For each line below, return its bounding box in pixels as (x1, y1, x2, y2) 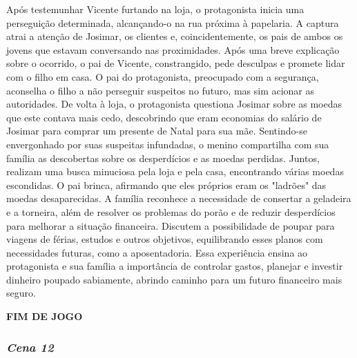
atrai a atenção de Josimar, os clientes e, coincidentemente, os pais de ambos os (6, 29, 343, 43)
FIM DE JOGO (6, 309, 83, 324)
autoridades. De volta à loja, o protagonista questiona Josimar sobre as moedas (6, 97, 342, 111)
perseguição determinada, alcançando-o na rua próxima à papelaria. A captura (6, 15, 339, 30)
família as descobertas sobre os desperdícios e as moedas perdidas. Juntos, (6, 150, 320, 165)
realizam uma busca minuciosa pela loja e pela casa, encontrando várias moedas (6, 164, 344, 179)
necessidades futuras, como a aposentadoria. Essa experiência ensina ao (6, 245, 308, 259)
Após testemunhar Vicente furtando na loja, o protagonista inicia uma (6, 2, 305, 16)
